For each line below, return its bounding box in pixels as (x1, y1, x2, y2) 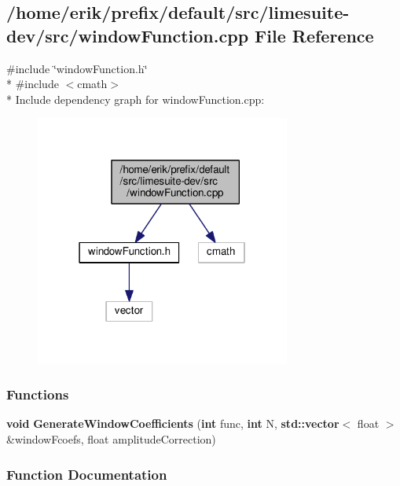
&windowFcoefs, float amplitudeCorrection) (6, 430, 216, 447)
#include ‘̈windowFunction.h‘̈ (6, 60, 148, 76)
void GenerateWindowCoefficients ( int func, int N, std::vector (6, 415, 339, 432)
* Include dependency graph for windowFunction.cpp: (6, 90, 265, 107)
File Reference (255, 23, 374, 47)
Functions (6, 385, 69, 404)
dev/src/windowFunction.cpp (6, 23, 249, 47)
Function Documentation (6, 464, 167, 484)
